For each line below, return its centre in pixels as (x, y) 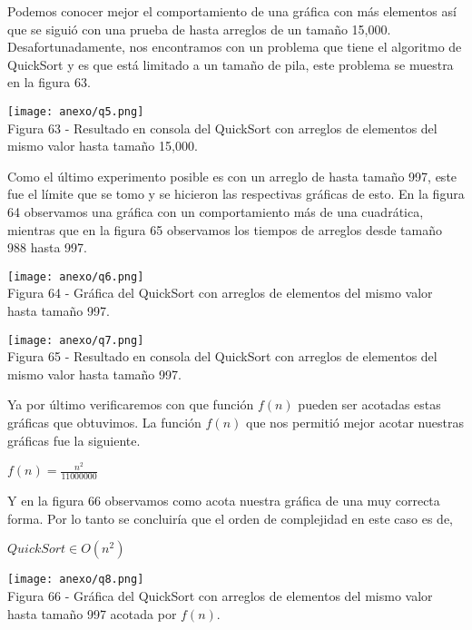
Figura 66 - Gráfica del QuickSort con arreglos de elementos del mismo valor (220, 595)
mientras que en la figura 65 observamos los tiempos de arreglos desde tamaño (225, 229)
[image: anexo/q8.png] (76, 580)
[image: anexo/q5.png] (76, 111)
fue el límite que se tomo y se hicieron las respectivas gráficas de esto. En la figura (236, 194)
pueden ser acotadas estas (369, 404)
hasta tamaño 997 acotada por (92, 613)
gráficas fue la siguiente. (74, 440)
